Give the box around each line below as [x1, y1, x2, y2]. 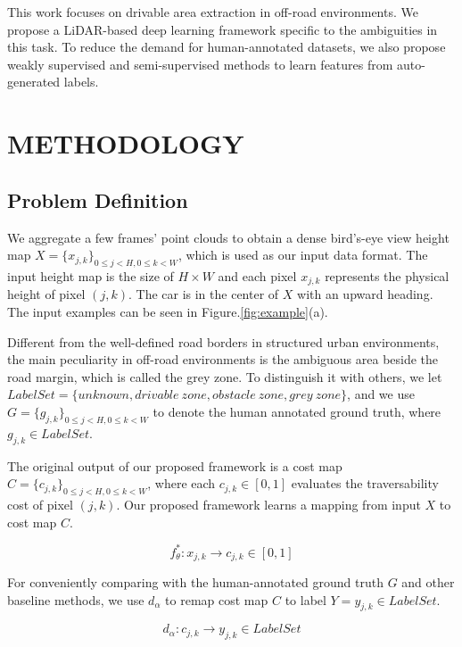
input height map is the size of [7, 266, 174, 285]
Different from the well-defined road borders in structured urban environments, [7, 332, 440, 351]
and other [401, 573, 455, 592]
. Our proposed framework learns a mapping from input [116, 494, 421, 513]
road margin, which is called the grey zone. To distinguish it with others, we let [7, 367, 442, 386]
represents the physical [325, 266, 450, 285]
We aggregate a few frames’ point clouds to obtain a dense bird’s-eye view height [7, 228, 450, 246]
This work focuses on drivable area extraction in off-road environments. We [7, 3, 418, 21]
